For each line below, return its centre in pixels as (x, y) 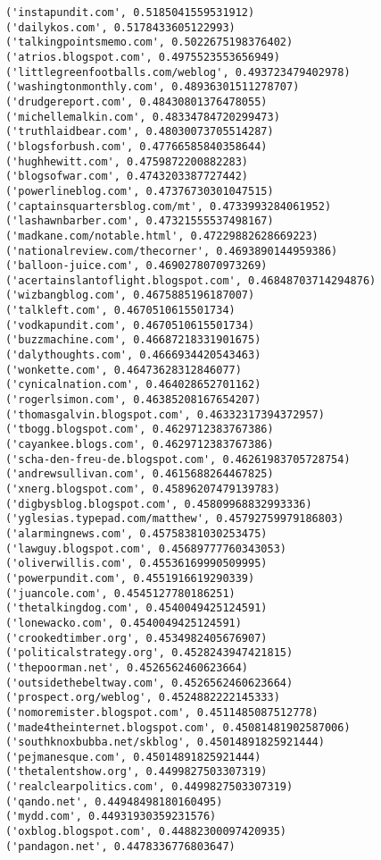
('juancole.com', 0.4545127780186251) (120, 593)
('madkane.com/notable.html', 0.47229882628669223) (162, 236)
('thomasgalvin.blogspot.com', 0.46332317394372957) (165, 414)
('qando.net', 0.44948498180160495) (114, 801)
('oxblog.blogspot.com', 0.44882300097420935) (146, 832)
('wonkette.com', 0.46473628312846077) (124, 370)
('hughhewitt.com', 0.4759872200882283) (127, 161)
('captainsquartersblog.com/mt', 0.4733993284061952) (169, 206)
